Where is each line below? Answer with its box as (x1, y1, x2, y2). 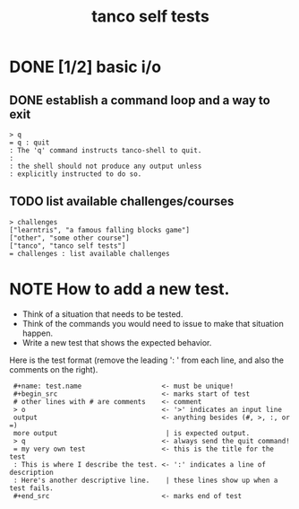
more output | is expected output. (13, 428, 251, 437)
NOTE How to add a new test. (9, 279, 230, 299)
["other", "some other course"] (9, 233, 130, 242)
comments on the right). (9, 364, 98, 374)
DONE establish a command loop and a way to (9, 92, 270, 108)
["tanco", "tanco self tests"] (9, 241, 126, 250)
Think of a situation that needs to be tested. (21, 308, 184, 320)
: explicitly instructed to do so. (9, 170, 142, 179)
